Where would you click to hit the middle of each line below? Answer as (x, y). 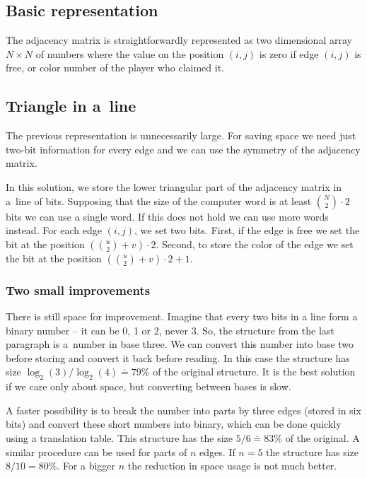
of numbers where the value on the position (130, 53)
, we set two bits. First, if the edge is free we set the (247, 230)
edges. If (217, 451)
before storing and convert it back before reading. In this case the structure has (178, 357)
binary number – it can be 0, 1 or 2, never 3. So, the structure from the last (170, 330)
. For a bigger (86, 466)
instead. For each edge (54, 230)
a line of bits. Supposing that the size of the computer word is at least (159, 200)
